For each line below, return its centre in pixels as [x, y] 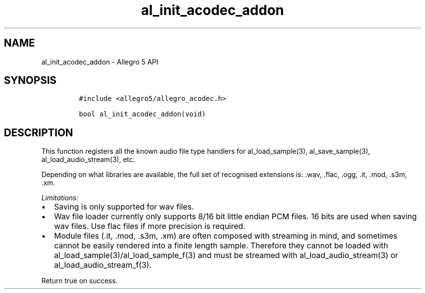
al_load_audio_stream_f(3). [103, 265]
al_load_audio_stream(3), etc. [88, 160]
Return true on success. [80, 281]
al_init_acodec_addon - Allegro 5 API [100, 62]
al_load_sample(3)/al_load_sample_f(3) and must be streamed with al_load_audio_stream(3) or [226, 255]
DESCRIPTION [39, 132]
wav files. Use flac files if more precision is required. [150, 226]
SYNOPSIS [30, 81]
